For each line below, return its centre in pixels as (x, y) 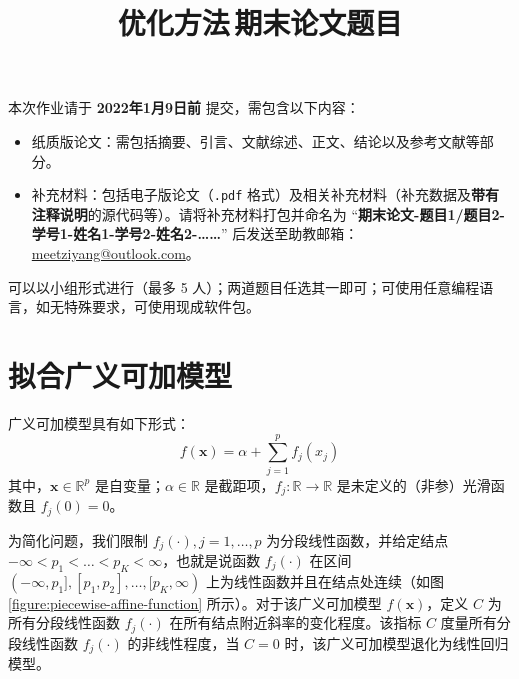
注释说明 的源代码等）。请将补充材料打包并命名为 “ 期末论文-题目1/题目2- (268, 213)
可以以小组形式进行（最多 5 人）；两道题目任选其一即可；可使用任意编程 (244, 286)
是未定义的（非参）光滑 (413, 484)
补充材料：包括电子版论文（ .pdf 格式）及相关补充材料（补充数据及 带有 (265, 194)
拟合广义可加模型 (120, 374)
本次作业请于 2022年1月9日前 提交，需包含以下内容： (184, 107)
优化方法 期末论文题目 (260, 22)
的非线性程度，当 (183, 642)
